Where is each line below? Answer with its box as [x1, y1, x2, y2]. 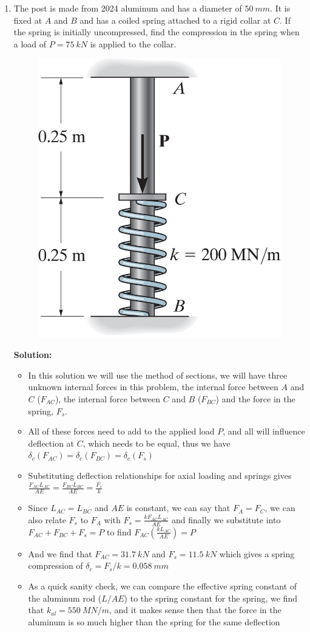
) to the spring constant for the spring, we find [124, 591, 298, 604]
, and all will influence [223, 425, 305, 438]
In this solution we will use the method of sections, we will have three [28, 368, 288, 381]
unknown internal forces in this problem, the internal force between [28, 380, 278, 393]
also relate [28, 513, 66, 526]
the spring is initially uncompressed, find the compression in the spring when [13, 26, 300, 38]
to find [106, 525, 132, 538]
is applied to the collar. [90, 37, 177, 50]
